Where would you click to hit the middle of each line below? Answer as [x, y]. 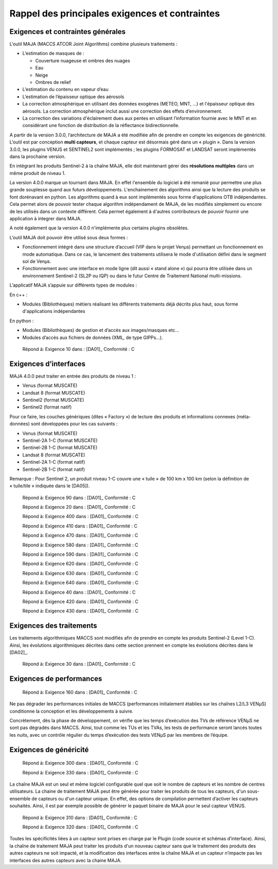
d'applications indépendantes [54, 311]
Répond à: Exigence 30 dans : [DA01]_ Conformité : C [79, 664]
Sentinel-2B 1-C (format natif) [54, 469]
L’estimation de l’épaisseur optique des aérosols [73, 96]
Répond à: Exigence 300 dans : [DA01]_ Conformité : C [80, 763]
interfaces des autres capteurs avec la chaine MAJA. [66, 860]
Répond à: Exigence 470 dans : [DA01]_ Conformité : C [80, 536]
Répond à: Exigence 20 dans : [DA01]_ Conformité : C [79, 507]
